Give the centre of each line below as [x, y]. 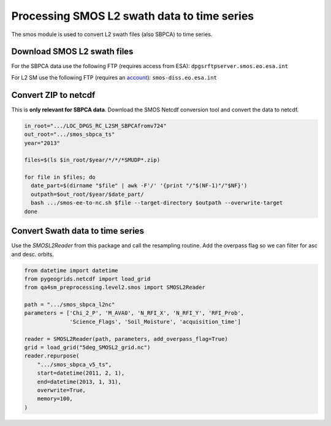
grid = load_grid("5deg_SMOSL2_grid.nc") [87, 348]
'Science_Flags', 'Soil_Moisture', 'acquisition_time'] [155, 322]
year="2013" [42, 143]
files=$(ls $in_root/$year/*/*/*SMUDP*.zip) [92, 160]
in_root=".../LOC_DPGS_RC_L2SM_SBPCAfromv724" [95, 126]
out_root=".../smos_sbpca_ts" [70, 134]
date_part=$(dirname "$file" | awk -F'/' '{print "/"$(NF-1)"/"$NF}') [139, 186]
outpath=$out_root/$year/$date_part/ [87, 194]
